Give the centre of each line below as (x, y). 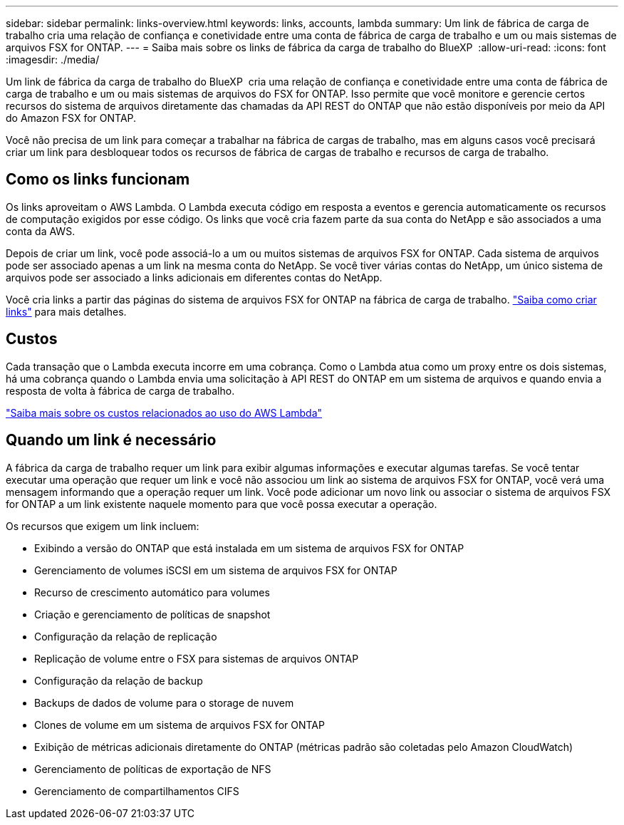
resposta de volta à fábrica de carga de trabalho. (120, 390)
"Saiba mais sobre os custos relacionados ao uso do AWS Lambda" (164, 412)
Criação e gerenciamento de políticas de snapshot (152, 614)
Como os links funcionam (98, 180)
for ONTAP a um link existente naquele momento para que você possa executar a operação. (222, 504)
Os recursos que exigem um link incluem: (103, 526)
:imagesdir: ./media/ (53, 59)
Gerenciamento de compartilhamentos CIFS (137, 791)
